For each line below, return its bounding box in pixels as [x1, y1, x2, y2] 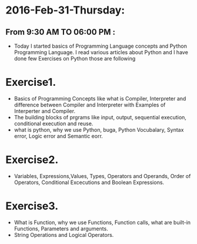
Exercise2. [5, 153, 59, 166]
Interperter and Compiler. [14, 107, 76, 115]
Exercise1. [5, 76, 56, 89]
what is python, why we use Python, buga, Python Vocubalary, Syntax [14, 126, 184, 133]
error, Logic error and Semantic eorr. [14, 132, 103, 139]
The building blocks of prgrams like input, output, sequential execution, [14, 113, 186, 121]
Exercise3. [5, 199, 59, 213]
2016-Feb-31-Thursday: [5, 4, 125, 17]
